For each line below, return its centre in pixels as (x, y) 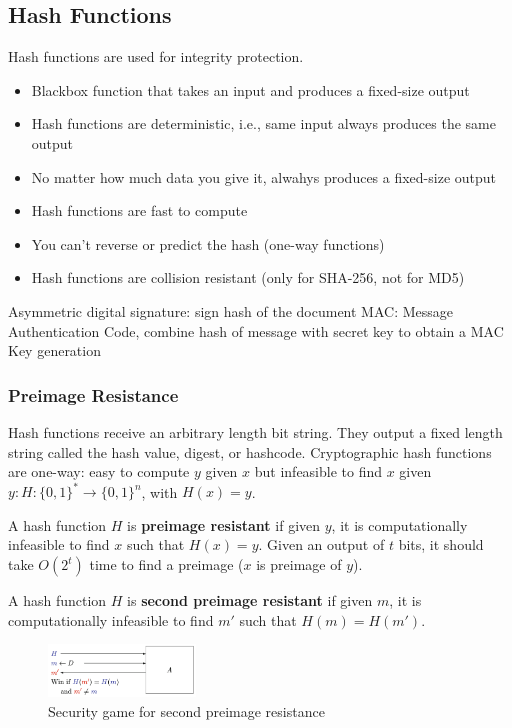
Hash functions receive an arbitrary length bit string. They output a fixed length (255, 431)
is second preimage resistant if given (250, 600)
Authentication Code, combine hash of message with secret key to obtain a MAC (256, 330)
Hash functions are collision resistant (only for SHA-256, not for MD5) (248, 277)
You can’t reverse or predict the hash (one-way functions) (208, 243)
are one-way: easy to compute (99, 471)
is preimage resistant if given (224, 524)
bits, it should (441, 544)
